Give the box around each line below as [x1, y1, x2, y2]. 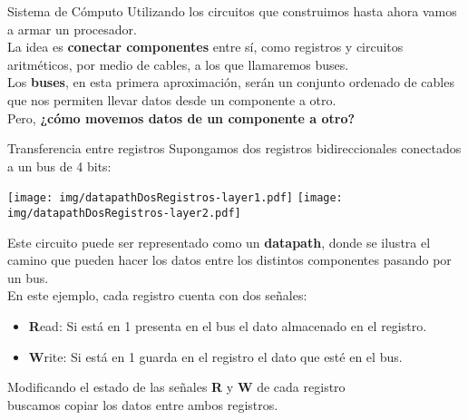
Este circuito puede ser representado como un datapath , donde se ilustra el [7, 232, 431, 251]
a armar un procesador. [7, 19, 137, 38]
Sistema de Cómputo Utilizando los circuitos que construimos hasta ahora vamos [7, 2, 457, 20]
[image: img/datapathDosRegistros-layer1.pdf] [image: [7, 191, 343, 205]
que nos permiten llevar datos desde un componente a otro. [7, 90, 336, 109]
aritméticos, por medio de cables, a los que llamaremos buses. [7, 54, 349, 73]
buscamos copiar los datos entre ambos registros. [7, 395, 278, 414]
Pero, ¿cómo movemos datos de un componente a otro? [7, 108, 356, 127]
